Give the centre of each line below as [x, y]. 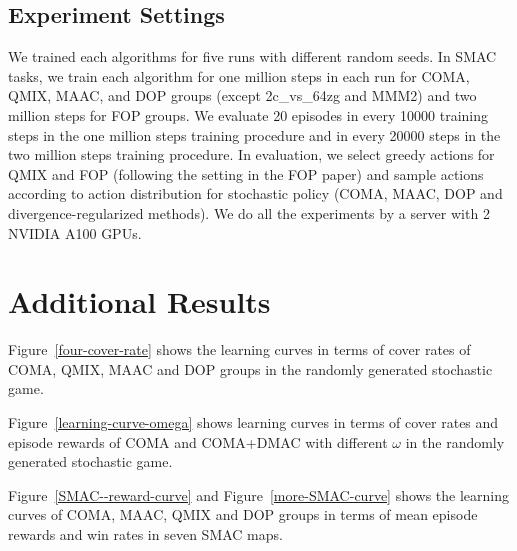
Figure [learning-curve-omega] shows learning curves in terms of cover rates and [253, 422]
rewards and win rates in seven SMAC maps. [145, 534]
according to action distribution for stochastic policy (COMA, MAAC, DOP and [255, 193]
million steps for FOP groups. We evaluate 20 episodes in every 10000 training [248, 114]
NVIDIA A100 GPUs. [75, 232]
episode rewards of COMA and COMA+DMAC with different [198, 441]
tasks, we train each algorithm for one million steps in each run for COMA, [239, 75]
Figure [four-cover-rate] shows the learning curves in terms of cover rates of [239, 349]
